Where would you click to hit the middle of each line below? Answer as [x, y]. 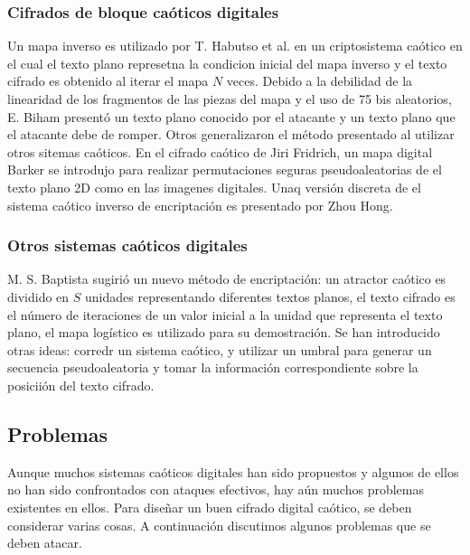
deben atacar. [45, 543]
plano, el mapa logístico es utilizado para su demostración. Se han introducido [224, 332]
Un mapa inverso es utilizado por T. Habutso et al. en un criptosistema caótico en [235, 46]
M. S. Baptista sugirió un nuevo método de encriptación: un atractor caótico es [227, 279]
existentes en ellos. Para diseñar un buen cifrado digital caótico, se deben [210, 507]
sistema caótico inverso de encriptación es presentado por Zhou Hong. [200, 205]
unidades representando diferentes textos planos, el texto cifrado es [270, 296]
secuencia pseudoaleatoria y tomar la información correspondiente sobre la [213, 367]
